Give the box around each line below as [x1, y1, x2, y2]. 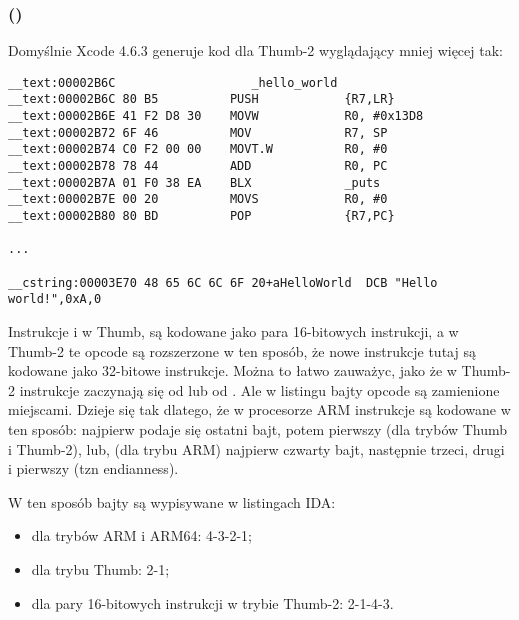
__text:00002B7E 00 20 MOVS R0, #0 [8, 192, 388, 207]
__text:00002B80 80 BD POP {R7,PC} [8, 209, 395, 224]
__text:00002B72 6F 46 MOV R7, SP [8, 125, 388, 140]
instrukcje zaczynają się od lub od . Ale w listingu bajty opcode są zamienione [19, 379, 500, 400]
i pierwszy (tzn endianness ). [8, 458, 179, 479]
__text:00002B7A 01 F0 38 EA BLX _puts [8, 175, 381, 190]
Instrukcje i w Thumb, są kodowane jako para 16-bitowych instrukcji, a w [8, 321, 459, 341]
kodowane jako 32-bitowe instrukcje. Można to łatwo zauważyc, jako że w [8, 360, 457, 381]
